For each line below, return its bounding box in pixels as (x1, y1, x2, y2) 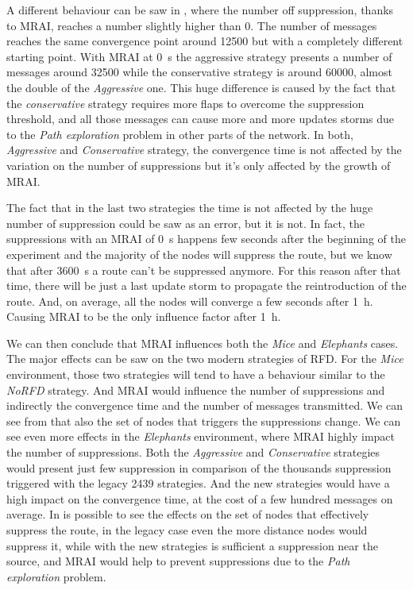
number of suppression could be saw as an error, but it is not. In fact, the (6, 214, 365, 231)
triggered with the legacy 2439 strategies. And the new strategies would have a (6, 475, 390, 492)
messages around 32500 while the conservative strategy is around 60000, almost (6, 64, 392, 80)
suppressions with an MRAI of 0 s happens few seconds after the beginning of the (6, 230, 406, 247)
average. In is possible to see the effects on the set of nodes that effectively (6, 506, 369, 523)
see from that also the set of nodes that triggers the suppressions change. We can (6, 412, 401, 429)
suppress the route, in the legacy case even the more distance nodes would (6, 522, 368, 538)
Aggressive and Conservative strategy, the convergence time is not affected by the (6, 141, 402, 158)
